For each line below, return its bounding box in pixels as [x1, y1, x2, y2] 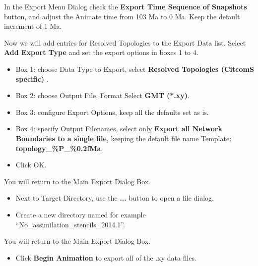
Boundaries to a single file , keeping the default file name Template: [15, 133, 232, 143]
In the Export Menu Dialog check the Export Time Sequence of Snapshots [4, 1, 247, 11]
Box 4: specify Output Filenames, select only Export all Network [15, 123, 222, 134]
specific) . [15, 73, 49, 84]
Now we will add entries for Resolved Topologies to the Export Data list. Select [4, 37, 246, 48]
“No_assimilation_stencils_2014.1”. [15, 219, 125, 229]
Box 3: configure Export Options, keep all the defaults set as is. [15, 106, 209, 117]
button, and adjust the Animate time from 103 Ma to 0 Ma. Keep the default [4, 11, 240, 21]
